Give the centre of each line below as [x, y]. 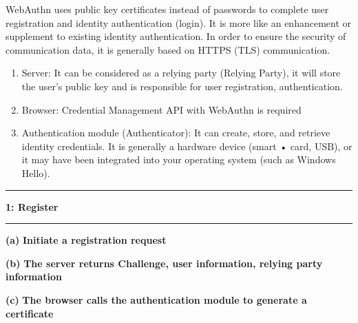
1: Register [32, 206]
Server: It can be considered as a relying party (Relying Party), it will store [181, 73]
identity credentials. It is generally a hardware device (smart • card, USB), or [187, 146]
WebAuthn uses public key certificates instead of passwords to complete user [167, 9]
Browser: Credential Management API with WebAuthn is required [161, 109]
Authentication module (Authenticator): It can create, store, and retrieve [176, 133]
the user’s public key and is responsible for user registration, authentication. [182, 86]
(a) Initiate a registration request [86, 240]
